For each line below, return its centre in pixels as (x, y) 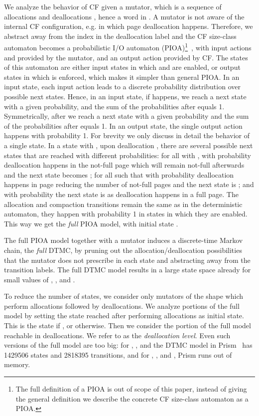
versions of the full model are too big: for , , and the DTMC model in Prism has (128, 345)
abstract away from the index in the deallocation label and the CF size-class (120, 36)
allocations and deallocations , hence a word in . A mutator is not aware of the (124, 16)
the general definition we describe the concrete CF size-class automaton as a (132, 398)
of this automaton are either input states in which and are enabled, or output (122, 67)
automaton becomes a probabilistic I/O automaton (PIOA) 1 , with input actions (128, 47)
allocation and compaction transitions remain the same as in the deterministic (123, 204)
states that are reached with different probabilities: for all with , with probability (128, 155)
